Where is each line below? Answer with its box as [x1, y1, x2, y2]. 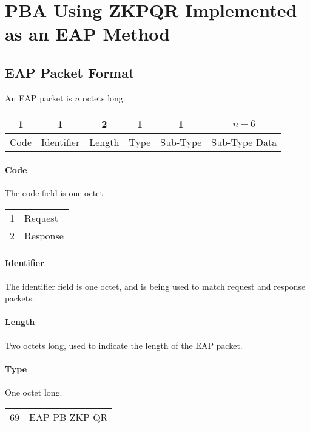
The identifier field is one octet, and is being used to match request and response [5, 279, 306, 292]
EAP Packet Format [5, 63, 135, 81]
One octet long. [5, 385, 62, 398]
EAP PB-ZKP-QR [29, 410, 108, 424]
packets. [5, 292, 35, 304]
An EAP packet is [5, 91, 72, 104]
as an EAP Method [5, 21, 170, 46]
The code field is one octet [5, 187, 103, 199]
